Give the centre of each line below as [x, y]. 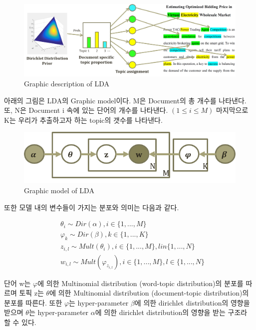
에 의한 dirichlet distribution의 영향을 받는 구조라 [171, 312]
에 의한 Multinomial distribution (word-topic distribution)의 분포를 [140, 283]
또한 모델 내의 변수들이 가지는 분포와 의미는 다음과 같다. [92, 207]
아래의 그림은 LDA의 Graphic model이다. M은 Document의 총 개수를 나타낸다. [125, 100]
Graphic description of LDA [67, 83]
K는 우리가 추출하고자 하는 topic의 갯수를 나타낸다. [83, 120]
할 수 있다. [20, 322]
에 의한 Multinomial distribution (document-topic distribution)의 [149, 293]
